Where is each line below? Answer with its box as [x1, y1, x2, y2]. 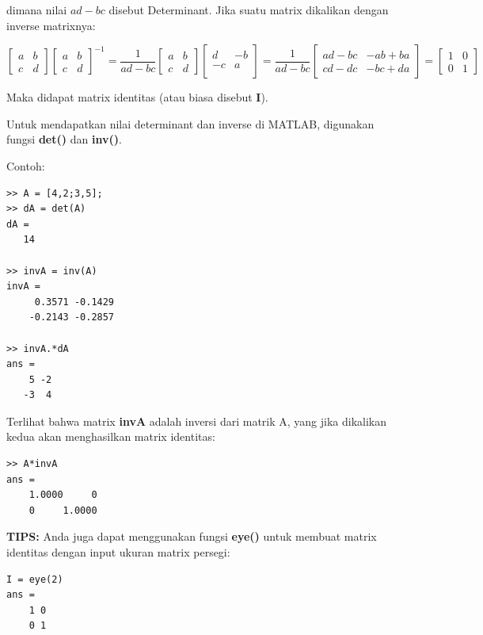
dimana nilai [6, 2, 67, 17]
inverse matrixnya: [6, 17, 96, 33]
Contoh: [6, 157, 45, 174]
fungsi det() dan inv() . [6, 131, 122, 147]
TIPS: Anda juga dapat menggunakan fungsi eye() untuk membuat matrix [6, 528, 377, 545]
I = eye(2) [6, 573, 63, 585]
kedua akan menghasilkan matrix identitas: [6, 428, 215, 445]
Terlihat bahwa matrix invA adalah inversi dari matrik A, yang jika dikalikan [6, 412, 387, 429]
